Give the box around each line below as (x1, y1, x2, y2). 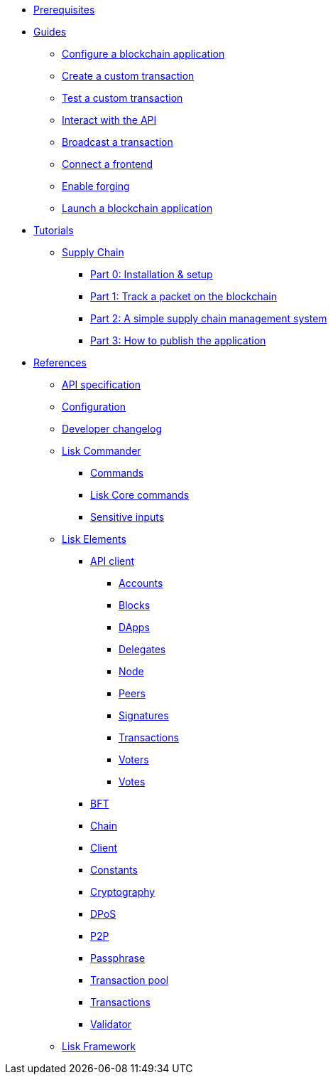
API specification (62, 378, 141, 391)
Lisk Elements (62, 533, 126, 545)
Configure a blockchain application (62, 48, 225, 60)
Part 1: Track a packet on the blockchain (90, 290, 277, 302)
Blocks (119, 599, 151, 611)
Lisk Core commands (90, 489, 190, 501)
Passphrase (90, 952, 146, 964)
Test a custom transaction (62, 92, 183, 104)
